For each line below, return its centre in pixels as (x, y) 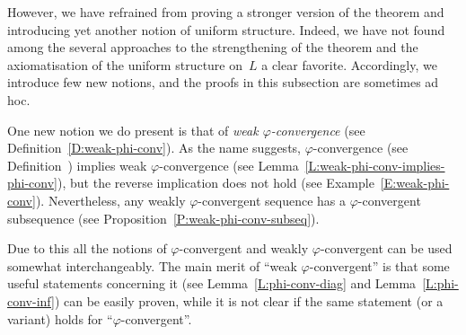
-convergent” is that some (379, 265)
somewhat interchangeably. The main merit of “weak (152, 265)
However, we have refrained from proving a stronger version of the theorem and (226, 12)
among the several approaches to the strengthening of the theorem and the (213, 47)
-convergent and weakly (244, 248)
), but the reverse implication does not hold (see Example (216, 183)
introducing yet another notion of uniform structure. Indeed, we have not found (226, 29)
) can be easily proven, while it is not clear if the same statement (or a (249, 300)
